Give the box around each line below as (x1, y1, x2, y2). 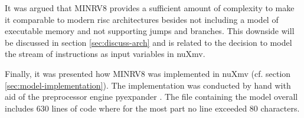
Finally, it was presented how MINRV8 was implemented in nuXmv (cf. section (5, 67, 291, 79)
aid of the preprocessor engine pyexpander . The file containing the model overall (5, 90, 298, 103)
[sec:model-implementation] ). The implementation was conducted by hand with (5, 79, 291, 91)
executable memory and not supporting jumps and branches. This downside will (5, 25, 295, 37)
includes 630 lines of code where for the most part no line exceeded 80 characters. (5, 102, 300, 114)
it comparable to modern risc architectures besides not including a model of (5, 13, 279, 25)
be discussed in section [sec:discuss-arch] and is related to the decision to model (5, 36, 292, 48)
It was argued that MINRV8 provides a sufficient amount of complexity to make (5, 2, 295, 14)
